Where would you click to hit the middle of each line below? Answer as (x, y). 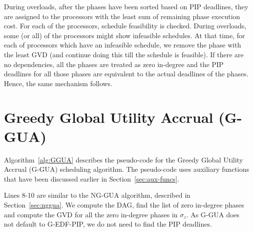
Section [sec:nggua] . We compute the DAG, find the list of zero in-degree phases (124, 205)
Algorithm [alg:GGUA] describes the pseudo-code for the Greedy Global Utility (124, 159)
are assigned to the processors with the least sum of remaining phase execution (122, 16)
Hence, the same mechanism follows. (58, 83)
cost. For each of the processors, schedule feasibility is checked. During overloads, (125, 26)
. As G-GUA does (213, 214)
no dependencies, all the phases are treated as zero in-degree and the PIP (114, 64)
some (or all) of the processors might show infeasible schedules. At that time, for (125, 35)
